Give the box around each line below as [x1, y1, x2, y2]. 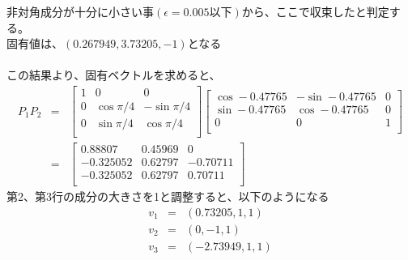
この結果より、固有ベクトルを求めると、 [6, 66, 221, 83]
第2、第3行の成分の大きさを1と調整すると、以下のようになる [6, 188, 329, 205]
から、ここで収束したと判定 [241, 3, 389, 19]
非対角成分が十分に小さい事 [6, 3, 154, 19]
